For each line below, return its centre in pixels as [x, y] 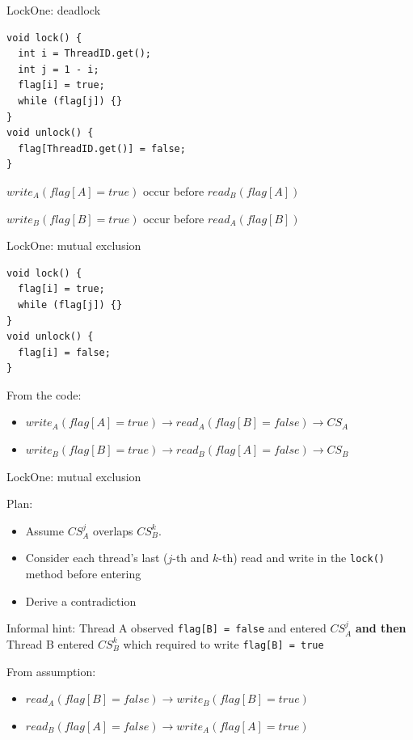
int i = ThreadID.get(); [84, 54]
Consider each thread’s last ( [97, 558]
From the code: [44, 394]
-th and [191, 558]
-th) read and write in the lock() [301, 558]
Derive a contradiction [81, 600]
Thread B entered [51, 643]
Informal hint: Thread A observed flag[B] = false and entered [166, 628]
